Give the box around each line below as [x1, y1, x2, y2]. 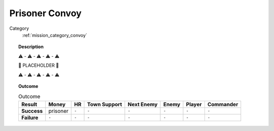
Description [18, 43, 44, 50]
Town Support [87, 101, 122, 108]
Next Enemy [127, 101, 158, 108]
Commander [207, 101, 238, 108]
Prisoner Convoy [9, 8, 82, 19]
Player [186, 101, 202, 108]
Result [21, 101, 38, 108]
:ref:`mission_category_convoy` [22, 32, 87, 38]
